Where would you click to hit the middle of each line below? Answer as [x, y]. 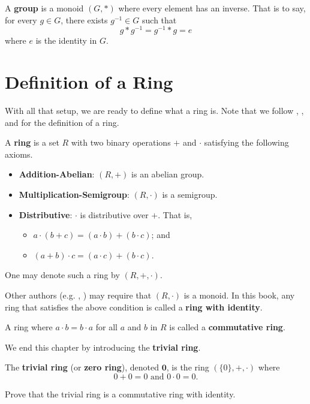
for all [106, 327]
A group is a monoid [44, 8]
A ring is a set [32, 142]
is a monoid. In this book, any [239, 295]
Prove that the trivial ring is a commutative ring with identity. [120, 394]
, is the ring [188, 367]
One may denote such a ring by [62, 275]
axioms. [19, 154]
